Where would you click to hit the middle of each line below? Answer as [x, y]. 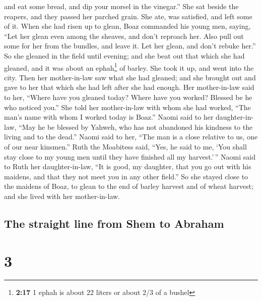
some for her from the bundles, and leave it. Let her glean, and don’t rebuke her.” [130, 46]
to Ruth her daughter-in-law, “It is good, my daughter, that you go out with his [128, 166]
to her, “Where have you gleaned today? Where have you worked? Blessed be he [128, 97]
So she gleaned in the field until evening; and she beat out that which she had [124, 55]
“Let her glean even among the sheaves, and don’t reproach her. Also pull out [124, 36]
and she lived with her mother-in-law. [62, 196]
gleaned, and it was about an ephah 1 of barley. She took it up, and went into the [129, 67]
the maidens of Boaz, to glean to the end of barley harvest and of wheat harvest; [129, 186]
